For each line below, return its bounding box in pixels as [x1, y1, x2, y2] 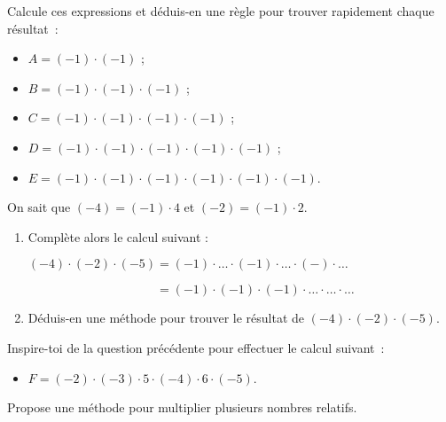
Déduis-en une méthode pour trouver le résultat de [27, 309, 305, 327]
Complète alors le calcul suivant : [27, 227, 208, 246]
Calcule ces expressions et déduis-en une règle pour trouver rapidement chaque [7, 2, 434, 20]
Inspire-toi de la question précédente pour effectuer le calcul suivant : [7, 338, 385, 356]
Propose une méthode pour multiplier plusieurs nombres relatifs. [7, 398, 357, 417]
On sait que [7, 198, 71, 216]
